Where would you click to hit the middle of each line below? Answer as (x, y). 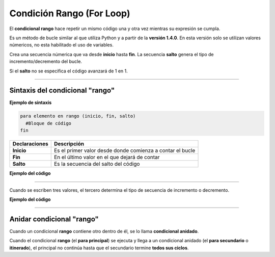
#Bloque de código (48, 123)
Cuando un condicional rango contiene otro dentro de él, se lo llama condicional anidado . (104, 231)
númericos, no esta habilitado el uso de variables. (62, 45)
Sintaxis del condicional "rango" (62, 91)
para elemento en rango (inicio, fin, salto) (78, 116)
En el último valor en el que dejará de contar (107, 157)
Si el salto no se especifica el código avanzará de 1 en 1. (68, 71)
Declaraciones (30, 144)
